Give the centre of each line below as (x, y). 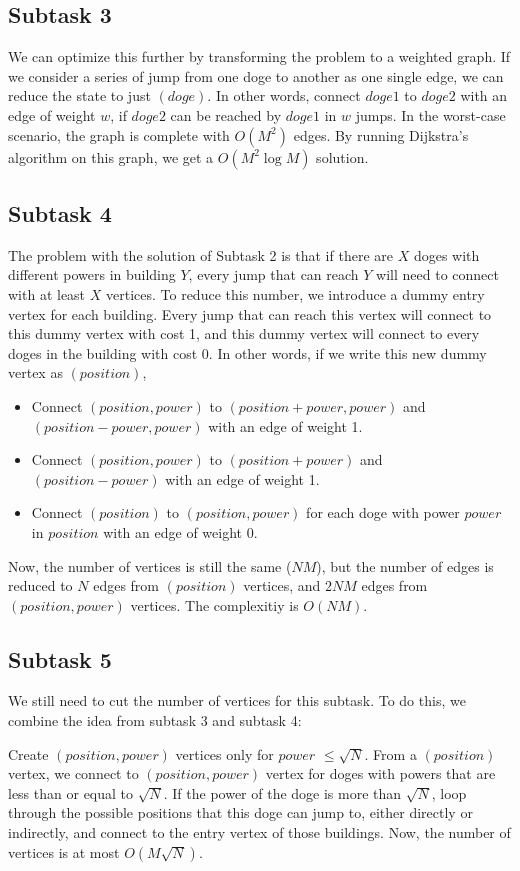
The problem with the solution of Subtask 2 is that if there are (200, 254)
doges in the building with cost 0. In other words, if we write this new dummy (247, 352)
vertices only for (224, 753)
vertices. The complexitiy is (214, 604)
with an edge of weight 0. (180, 531)
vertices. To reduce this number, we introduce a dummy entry (295, 293)
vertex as (35, 372)
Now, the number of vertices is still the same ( (150, 565)
